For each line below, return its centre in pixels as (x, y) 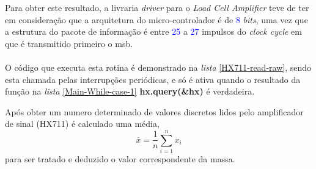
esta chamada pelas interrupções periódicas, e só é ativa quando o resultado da (153, 79)
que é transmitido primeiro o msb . (69, 43)
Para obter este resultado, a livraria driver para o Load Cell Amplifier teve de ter (157, 7)
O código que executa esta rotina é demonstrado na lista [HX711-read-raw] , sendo (158, 67)
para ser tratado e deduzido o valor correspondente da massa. (120, 159)
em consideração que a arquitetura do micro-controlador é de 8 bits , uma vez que (156, 19)
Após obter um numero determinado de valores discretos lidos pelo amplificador (154, 111)
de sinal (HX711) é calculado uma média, (82, 124)
